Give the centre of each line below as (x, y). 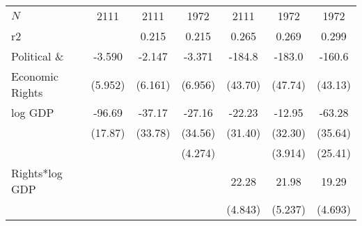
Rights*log (37, 173)
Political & (38, 56)
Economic (35, 76)
